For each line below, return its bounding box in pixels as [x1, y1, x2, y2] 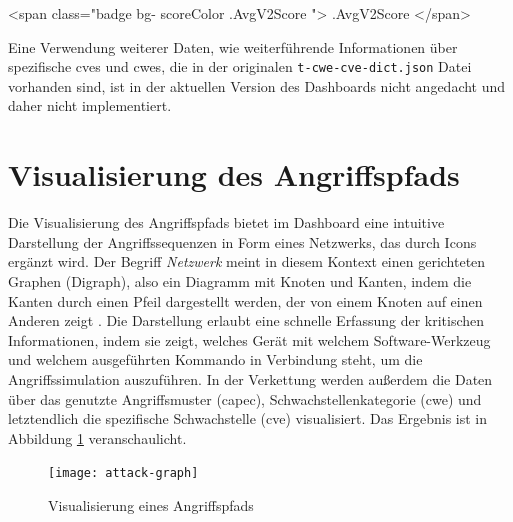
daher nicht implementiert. [8, 95, 172, 116]
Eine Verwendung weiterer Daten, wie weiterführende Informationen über [8, 36, 458, 57]
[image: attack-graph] [48, 466, 199, 481]
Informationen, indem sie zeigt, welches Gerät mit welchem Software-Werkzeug [8, 329, 491, 350]
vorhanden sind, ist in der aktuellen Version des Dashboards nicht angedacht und [8, 75, 506, 96]
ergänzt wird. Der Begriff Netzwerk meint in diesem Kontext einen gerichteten [8, 251, 486, 272]
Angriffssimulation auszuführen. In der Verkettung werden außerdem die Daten [8, 368, 493, 389]
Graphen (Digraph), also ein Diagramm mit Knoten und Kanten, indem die [8, 270, 472, 291]
